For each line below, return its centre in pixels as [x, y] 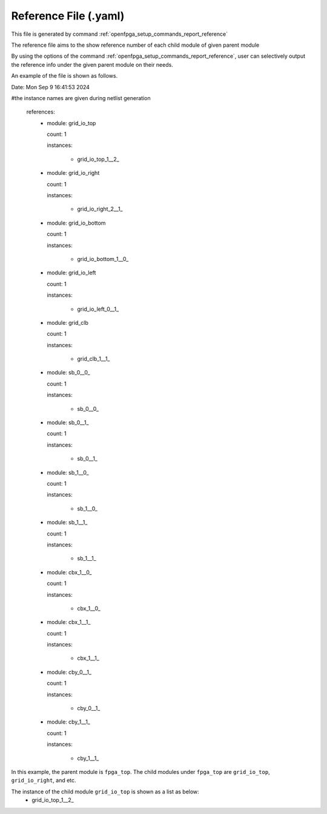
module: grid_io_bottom [76, 223]
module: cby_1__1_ [68, 722]
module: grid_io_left [71, 273]
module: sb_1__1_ [67, 523]
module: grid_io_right [73, 173]
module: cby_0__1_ [69, 672]
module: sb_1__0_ [68, 472]
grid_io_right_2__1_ [100, 209]
